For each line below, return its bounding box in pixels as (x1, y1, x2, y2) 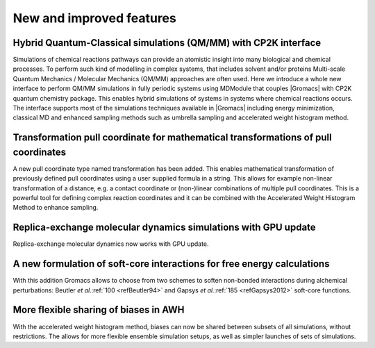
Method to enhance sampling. (12, 204, 99, 212)
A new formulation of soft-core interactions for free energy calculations (12, 258, 330, 270)
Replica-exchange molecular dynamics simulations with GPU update (12, 222, 316, 233)
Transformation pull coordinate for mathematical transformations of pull (12, 132, 333, 144)
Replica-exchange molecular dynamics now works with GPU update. (12, 240, 209, 248)
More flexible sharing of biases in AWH (12, 304, 185, 316)
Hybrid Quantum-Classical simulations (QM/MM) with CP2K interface (12, 37, 322, 49)
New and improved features (12, 10, 176, 26)
